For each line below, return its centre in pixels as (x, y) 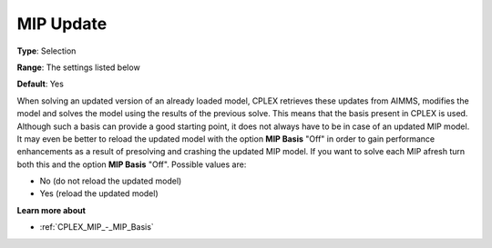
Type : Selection (46, 51)
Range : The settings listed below (78, 67)
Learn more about (51, 210)
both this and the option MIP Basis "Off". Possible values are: (132, 164)
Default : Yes (40, 84)
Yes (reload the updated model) (99, 193)
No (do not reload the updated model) (111, 181)
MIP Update (62, 24)
